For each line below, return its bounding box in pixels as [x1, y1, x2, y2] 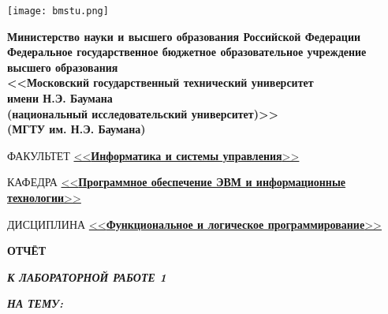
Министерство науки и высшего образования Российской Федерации [7, 28, 361, 44]
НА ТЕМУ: [7, 295, 64, 312]
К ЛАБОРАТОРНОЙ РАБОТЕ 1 [7, 268, 166, 285]
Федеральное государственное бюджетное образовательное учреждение [7, 43, 367, 60]
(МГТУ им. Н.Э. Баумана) [7, 121, 146, 137]
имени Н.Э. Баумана [7, 90, 113, 107]
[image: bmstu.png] [7, 6, 109, 17]
